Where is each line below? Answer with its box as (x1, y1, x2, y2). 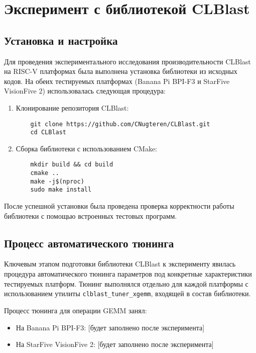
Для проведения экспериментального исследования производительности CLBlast (4, 56, 251, 66)
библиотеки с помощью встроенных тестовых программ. (4, 210, 177, 221)
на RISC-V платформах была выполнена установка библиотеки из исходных (4, 66, 237, 76)
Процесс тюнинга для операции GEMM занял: (4, 305, 147, 315)
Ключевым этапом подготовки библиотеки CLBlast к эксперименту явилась (4, 258, 236, 269)
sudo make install (30, 186, 92, 194)
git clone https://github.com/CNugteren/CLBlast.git (30, 120, 210, 128)
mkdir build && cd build (30, 161, 113, 168)
